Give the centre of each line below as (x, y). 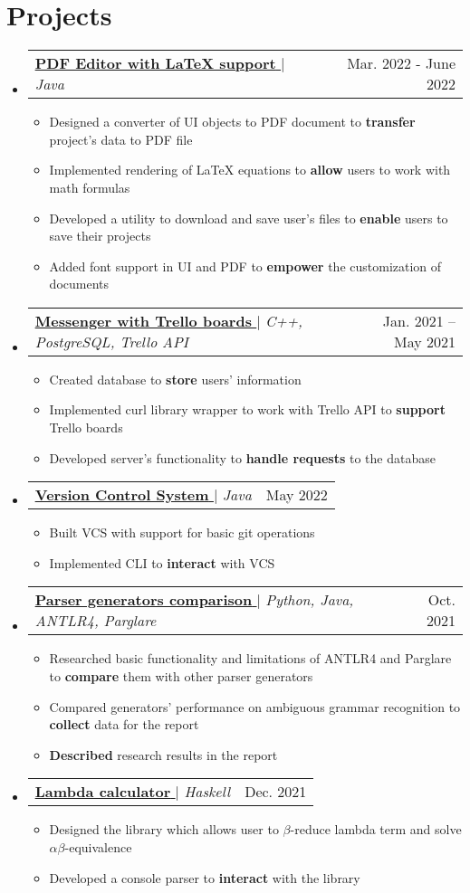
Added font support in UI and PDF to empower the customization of (245, 266)
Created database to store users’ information (175, 379)
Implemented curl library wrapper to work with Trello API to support (247, 409)
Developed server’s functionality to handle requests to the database (242, 457)
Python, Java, (310, 600)
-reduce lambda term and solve (376, 829)
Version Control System (122, 495)
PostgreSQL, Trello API (112, 341)
